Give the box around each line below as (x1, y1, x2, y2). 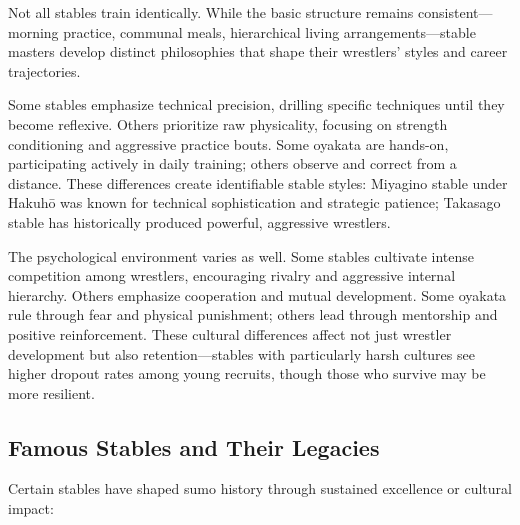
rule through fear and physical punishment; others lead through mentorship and (8, 304, 498, 325)
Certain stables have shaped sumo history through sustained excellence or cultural (8, 478, 512, 499)
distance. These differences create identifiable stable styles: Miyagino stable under (8, 172, 508, 193)
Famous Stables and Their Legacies (8, 431, 380, 462)
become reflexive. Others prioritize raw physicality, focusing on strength (8, 113, 448, 134)
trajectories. (8, 60, 81, 81)
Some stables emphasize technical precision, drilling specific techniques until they (8, 94, 505, 115)
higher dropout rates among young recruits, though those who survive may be (8, 363, 486, 384)
